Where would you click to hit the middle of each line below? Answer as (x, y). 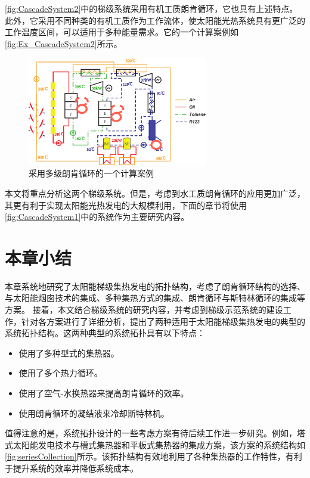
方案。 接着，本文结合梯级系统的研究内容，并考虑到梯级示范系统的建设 (144, 310)
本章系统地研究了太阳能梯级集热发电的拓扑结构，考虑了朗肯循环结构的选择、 (155, 286)
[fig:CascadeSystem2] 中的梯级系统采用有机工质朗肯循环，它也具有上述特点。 (151, 8)
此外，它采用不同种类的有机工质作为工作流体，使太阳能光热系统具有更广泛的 (155, 20)
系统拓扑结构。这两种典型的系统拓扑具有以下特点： (105, 333)
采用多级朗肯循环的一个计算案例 (91, 173)
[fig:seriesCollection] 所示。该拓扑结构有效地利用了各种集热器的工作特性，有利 (154, 456)
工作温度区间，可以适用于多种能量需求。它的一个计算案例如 (122, 32)
